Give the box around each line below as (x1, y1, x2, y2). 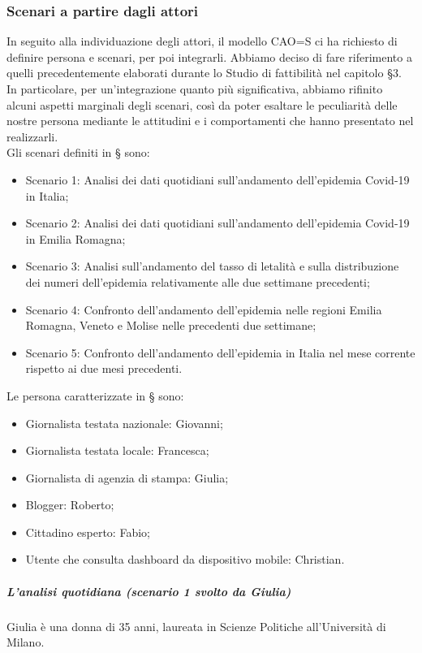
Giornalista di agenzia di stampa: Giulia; (25, 469, 229, 486)
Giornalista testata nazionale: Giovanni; (25, 414, 223, 431)
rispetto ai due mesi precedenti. (25, 360, 183, 377)
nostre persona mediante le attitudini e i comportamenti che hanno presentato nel (6, 112, 414, 129)
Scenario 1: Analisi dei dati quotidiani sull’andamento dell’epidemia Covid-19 (25, 171, 410, 188)
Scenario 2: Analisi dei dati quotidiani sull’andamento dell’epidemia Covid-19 (25, 214, 410, 231)
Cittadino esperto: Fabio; (25, 523, 150, 540)
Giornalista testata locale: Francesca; (25, 442, 209, 459)
